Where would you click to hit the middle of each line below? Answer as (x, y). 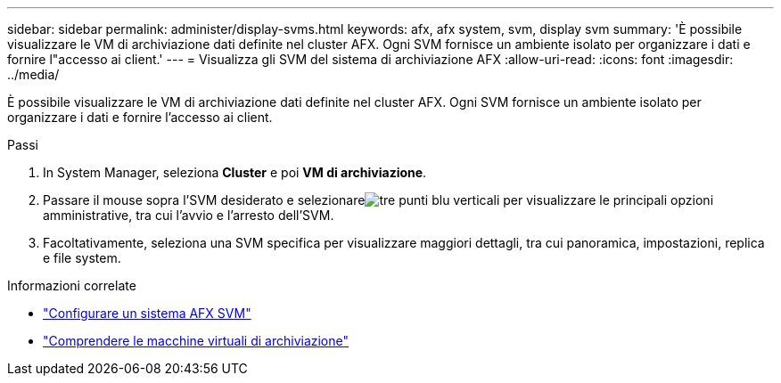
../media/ (33, 74)
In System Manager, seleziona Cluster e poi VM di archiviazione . (235, 172)
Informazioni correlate (72, 285)
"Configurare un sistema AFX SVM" (147, 313)
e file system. (82, 258)
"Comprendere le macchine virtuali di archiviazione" (196, 341)
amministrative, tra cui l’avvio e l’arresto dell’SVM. (189, 215)
